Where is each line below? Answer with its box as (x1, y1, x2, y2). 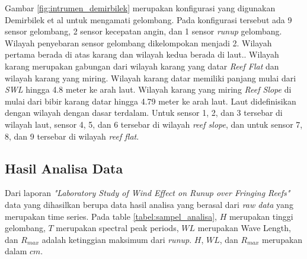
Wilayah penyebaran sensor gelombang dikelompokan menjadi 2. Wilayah (5, 36, 272, 49)
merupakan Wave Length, (197, 222, 291, 234)
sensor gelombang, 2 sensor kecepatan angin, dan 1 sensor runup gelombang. (5, 25, 282, 37)
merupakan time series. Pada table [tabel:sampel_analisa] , (5, 210, 217, 222)
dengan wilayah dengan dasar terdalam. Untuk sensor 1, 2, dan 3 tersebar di (5, 106, 283, 119)
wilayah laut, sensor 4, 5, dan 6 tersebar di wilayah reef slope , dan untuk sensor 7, (5, 118, 303, 130)
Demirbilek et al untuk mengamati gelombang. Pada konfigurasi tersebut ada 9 (5, 13, 292, 26)
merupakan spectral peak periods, (56, 222, 179, 234)
